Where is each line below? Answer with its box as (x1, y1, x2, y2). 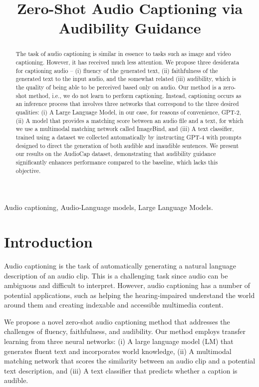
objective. (15, 166, 41, 174)
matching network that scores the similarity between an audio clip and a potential (4, 355, 256, 366)
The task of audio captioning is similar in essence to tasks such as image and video (15, 49, 231, 58)
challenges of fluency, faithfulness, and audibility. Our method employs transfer (4, 326, 246, 336)
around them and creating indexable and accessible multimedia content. (4, 299, 224, 310)
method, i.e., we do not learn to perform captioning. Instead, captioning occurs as (28, 91, 242, 99)
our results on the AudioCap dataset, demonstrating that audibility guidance (15, 149, 216, 158)
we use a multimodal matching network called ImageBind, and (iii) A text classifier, (15, 124, 234, 133)
